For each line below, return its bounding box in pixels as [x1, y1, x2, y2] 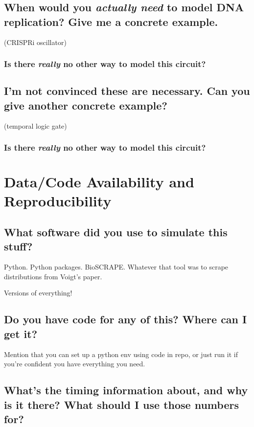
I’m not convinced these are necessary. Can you [4, 83, 250, 98]
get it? [4, 326, 38, 341]
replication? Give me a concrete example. [4, 14, 218, 29]
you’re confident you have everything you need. [4, 359, 145, 369]
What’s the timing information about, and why [4, 382, 248, 398]
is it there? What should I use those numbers [4, 397, 239, 412]
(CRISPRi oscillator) [4, 37, 67, 47]
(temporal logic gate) [4, 120, 67, 131]
